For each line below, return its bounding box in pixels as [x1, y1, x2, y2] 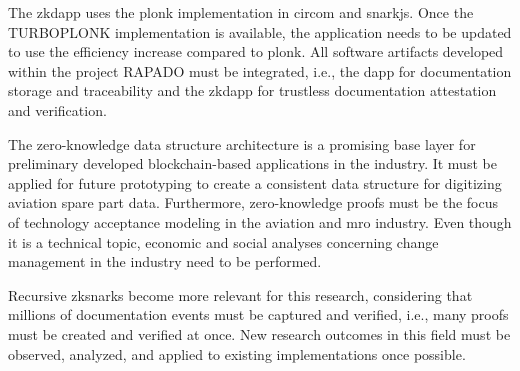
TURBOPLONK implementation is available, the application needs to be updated [8, 21, 512, 42]
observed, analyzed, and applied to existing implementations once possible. [8, 343, 466, 364]
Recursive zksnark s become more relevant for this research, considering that [8, 284, 473, 305]
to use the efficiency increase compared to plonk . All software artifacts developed [8, 41, 504, 62]
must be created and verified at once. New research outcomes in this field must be [8, 323, 511, 344]
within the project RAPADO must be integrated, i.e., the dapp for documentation [8, 60, 512, 81]
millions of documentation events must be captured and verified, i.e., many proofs [8, 304, 509, 325]
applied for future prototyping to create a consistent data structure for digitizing [8, 172, 502, 193]
